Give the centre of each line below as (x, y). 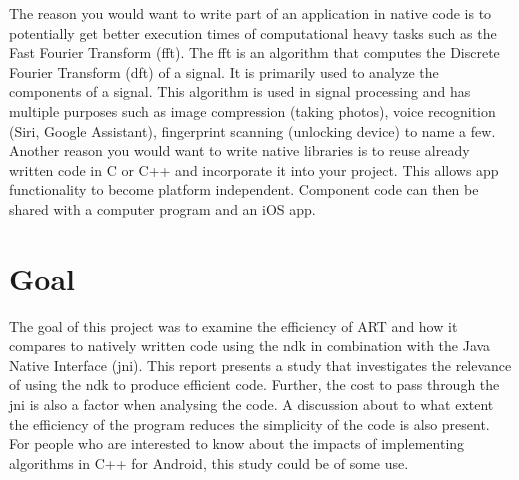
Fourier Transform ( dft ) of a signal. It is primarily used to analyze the (224, 71)
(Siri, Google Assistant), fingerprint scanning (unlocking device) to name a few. (252, 130)
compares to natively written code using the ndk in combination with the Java (250, 345)
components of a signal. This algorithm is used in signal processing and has (240, 91)
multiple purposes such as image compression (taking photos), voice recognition (252, 110)
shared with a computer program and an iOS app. (162, 208)
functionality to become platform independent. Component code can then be (244, 189)
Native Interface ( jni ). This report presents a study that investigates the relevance (260, 364)
